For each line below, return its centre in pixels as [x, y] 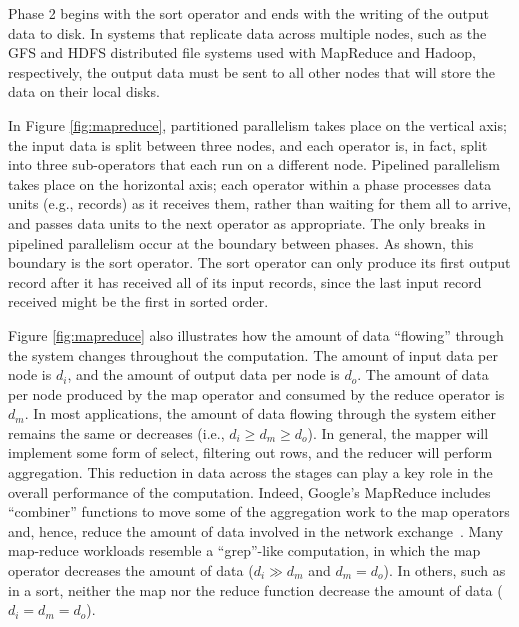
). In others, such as [444, 570]
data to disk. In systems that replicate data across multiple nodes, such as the [247, 32]
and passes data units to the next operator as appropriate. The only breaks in [247, 222]
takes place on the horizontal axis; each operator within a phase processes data [250, 183]
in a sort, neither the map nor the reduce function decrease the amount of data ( [255, 589]
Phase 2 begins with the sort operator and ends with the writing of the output [248, 13]
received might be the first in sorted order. [138, 301]
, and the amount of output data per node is [203, 374]
